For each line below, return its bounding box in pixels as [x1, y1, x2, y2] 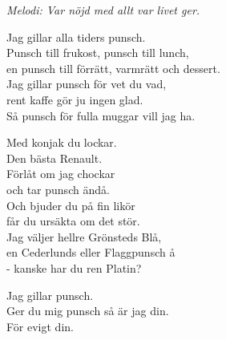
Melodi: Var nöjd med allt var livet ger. [6, 2, 200, 18]
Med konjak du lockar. [6, 134, 117, 151]
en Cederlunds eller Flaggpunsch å [6, 244, 176, 261]
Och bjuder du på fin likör [6, 196, 135, 213]
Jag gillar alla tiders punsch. [6, 28, 146, 45]
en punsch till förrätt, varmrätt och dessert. [6, 59, 220, 76]
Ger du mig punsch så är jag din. [6, 302, 169, 319]
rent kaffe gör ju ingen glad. [6, 91, 143, 107]
